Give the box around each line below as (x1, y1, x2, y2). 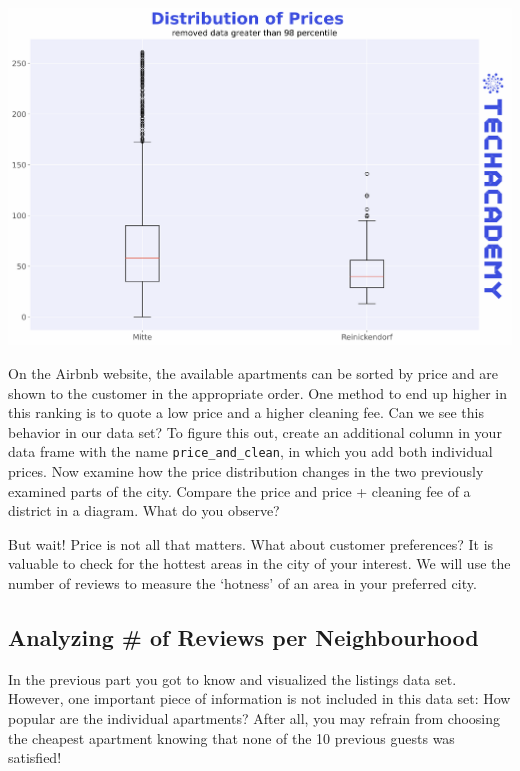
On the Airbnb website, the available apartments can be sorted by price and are (8, 363, 499, 384)
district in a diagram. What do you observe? (8, 500, 280, 521)
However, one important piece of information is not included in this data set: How (8, 688, 511, 709)
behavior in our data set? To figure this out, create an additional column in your (8, 421, 502, 442)
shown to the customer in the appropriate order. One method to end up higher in (8, 382, 507, 403)
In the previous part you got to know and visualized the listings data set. (8, 668, 457, 689)
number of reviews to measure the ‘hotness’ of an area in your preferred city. (8, 573, 477, 594)
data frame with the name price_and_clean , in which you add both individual (8, 441, 493, 462)
